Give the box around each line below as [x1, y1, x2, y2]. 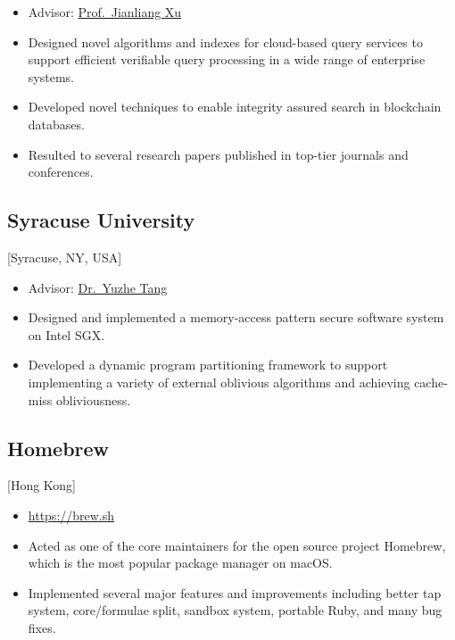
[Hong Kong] [7, 476, 77, 495]
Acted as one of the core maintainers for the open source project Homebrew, [28, 536, 446, 554]
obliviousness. [56, 390, 131, 409]
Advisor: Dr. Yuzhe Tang [28, 278, 168, 296]
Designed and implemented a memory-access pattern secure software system [28, 308, 444, 327]
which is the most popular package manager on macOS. [28, 553, 333, 572]
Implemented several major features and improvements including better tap [28, 583, 442, 602]
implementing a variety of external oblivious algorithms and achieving [28, 372, 410, 391]
